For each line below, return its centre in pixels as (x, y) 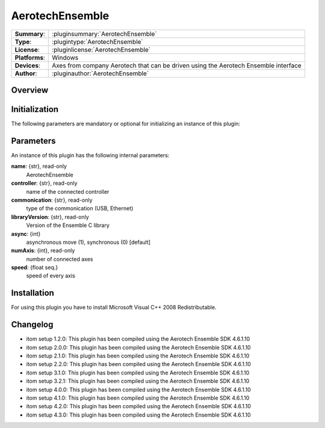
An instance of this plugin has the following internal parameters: (90, 155)
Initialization (35, 109)
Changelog (32, 325)
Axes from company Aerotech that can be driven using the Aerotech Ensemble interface (177, 65)
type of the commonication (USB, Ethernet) (80, 208)
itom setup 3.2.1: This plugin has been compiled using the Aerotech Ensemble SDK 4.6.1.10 (138, 381)
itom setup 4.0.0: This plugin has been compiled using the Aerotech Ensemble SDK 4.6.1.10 (138, 389)
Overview (30, 90)
